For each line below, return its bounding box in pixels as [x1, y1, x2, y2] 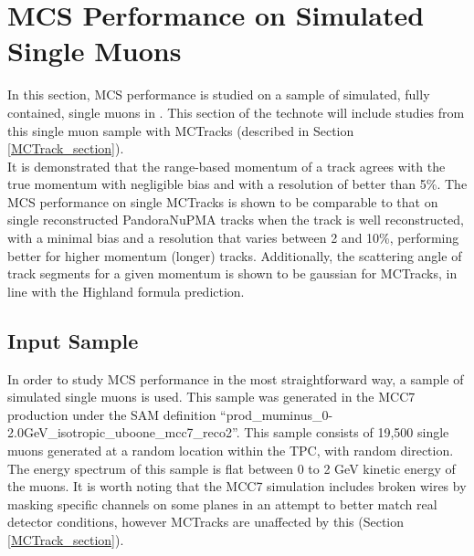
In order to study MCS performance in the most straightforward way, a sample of [7, 369, 464, 388]
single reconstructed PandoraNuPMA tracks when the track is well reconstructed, [7, 210, 464, 229]
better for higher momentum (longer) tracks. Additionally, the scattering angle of [7, 246, 462, 265]
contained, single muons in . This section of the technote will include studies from [7, 102, 465, 121]
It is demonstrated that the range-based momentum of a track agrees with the [7, 156, 446, 175]
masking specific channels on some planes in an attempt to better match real [7, 494, 437, 513]
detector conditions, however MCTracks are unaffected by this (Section [7, 512, 404, 531]
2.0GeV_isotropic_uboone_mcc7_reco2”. [7, 423, 240, 442]
